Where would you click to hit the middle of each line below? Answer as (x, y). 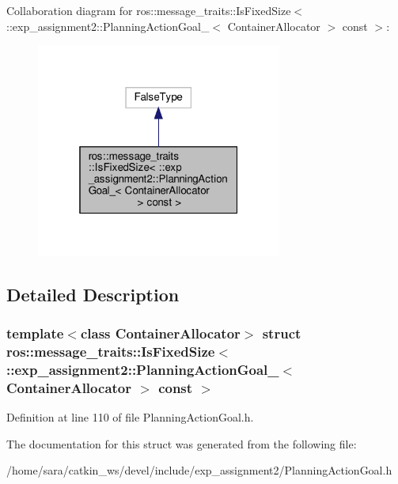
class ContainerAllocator (160, 333)
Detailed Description (93, 294)
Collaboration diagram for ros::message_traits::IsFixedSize (149, 10)
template (35, 333)
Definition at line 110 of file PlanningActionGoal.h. (130, 416)
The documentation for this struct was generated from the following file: (182, 443)
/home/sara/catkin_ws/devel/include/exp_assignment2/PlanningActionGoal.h (199, 470)
